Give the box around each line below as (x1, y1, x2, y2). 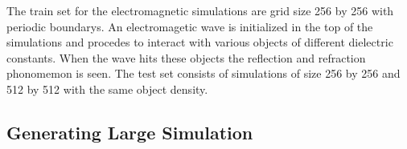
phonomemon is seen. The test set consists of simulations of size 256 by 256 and (6, 65, 401, 82)
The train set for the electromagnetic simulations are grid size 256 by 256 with (6, 2, 394, 18)
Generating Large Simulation (6, 119, 253, 144)
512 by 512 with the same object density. (6, 80, 208, 97)
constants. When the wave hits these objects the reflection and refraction (6, 49, 366, 66)
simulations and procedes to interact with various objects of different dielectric (6, 34, 393, 50)
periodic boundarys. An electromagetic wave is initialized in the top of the (6, 18, 373, 34)
